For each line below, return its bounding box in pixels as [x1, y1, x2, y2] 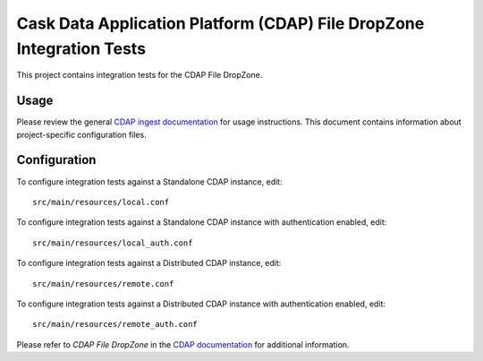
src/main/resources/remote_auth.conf [32, 319, 199, 330]
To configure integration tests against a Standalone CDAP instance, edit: [16, 176, 283, 187]
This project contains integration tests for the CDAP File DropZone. [16, 70, 263, 81]
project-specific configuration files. [16, 129, 147, 140]
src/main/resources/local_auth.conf [32, 237, 193, 248]
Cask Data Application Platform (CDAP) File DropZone [16, 13, 425, 33]
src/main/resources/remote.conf [32, 279, 174, 288]
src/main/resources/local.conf [32, 197, 170, 207]
